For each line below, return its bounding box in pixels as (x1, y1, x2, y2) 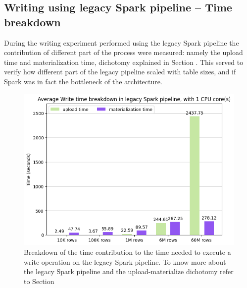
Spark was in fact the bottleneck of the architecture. (4, 76, 162, 86)
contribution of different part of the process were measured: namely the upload (4, 47, 243, 58)
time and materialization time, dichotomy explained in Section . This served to (4, 57, 244, 67)
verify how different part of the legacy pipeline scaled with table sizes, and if (4, 66, 236, 77)
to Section (24, 276, 54, 287)
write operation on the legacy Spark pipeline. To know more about (24, 256, 226, 267)
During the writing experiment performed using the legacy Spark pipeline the (4, 37, 239, 48)
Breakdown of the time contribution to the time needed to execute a (24, 247, 231, 257)
